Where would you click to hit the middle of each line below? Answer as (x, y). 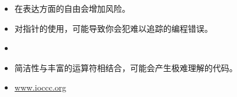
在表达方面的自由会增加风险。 (72, 8)
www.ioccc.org (40, 87)
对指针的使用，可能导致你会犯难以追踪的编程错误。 (113, 28)
